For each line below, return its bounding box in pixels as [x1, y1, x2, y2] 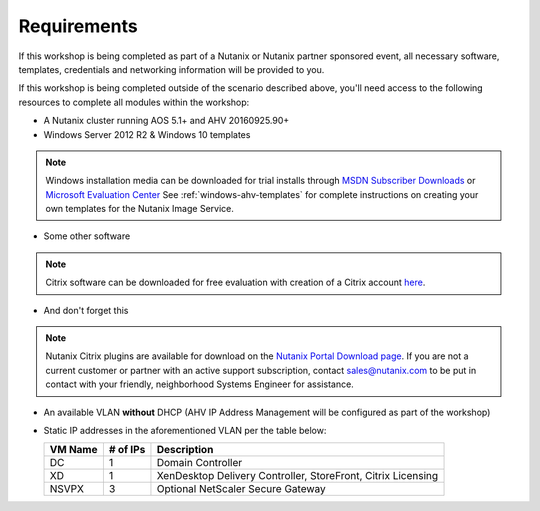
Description [156, 443, 214, 457]
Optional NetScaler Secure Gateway [156, 482, 326, 496]
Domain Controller [156, 456, 243, 470]
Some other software [43, 230, 131, 242]
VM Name [49, 443, 98, 457]
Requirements [18, 15, 139, 37]
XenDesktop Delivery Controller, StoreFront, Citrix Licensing [156, 469, 439, 483]
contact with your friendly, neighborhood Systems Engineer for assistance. [45, 378, 354, 390]
